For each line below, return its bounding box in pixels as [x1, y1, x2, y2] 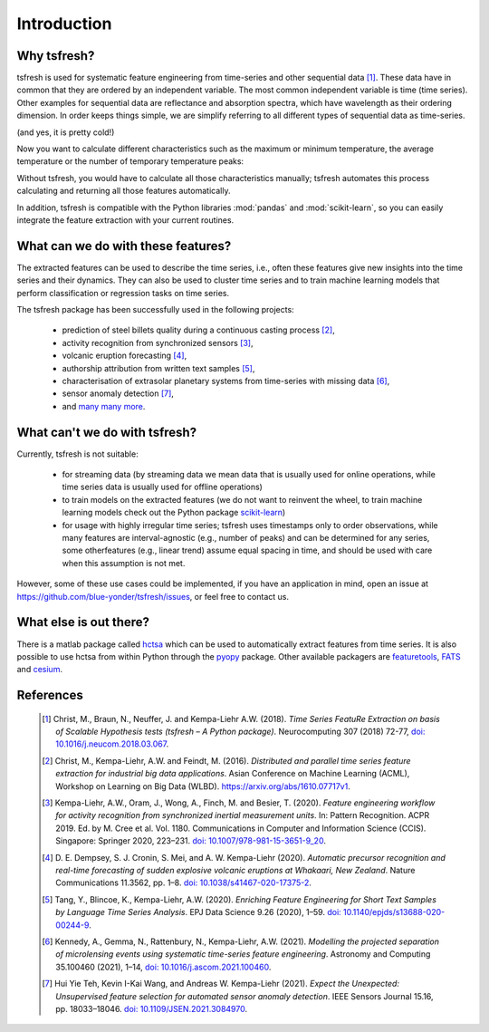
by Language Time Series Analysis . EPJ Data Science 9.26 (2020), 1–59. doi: [55, 907, 341, 918]
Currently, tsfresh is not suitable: [16, 448, 139, 459]
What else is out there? [16, 614, 149, 630]
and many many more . [62, 400, 146, 411]
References [16, 688, 83, 703]
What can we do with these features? [16, 238, 232, 254]
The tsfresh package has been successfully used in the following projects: [16, 304, 294, 315]
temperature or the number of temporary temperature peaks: [16, 156, 244, 167]
